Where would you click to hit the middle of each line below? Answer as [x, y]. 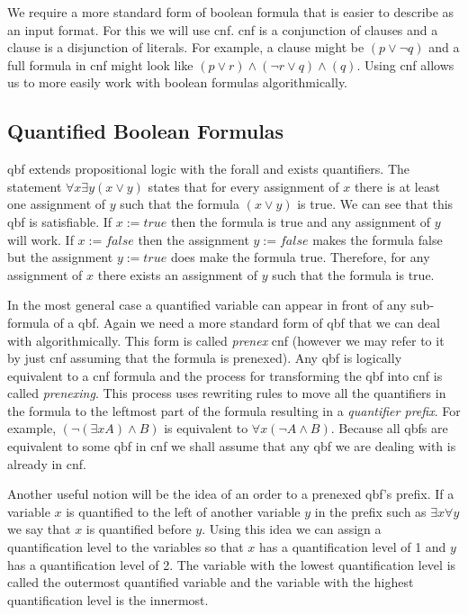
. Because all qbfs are [389, 428]
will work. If [40, 239]
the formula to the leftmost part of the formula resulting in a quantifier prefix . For [234, 410]
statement [35, 186]
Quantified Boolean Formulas [146, 131]
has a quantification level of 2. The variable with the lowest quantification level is [232, 564]
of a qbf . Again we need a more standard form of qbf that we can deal [247, 322]
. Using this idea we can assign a [292, 529]
